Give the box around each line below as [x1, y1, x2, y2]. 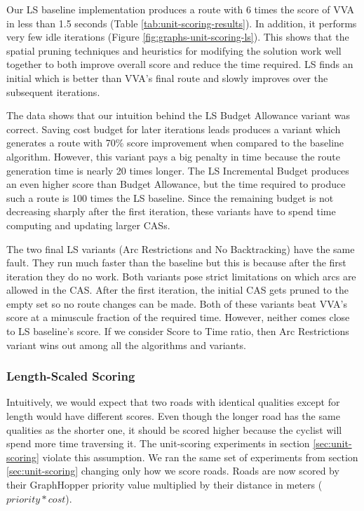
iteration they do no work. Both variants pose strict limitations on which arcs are [6, 268, 356, 283]
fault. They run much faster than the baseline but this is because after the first [6, 255, 346, 270]
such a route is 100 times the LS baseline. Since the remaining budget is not [6, 190, 334, 205]
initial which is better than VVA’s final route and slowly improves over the [6, 70, 328, 85]
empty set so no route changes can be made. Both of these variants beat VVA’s [6, 296, 347, 311]
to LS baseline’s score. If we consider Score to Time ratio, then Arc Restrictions [6, 324, 349, 339]
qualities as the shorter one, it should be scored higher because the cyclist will [6, 422, 342, 437]
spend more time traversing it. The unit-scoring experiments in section [6, 436, 310, 451]
